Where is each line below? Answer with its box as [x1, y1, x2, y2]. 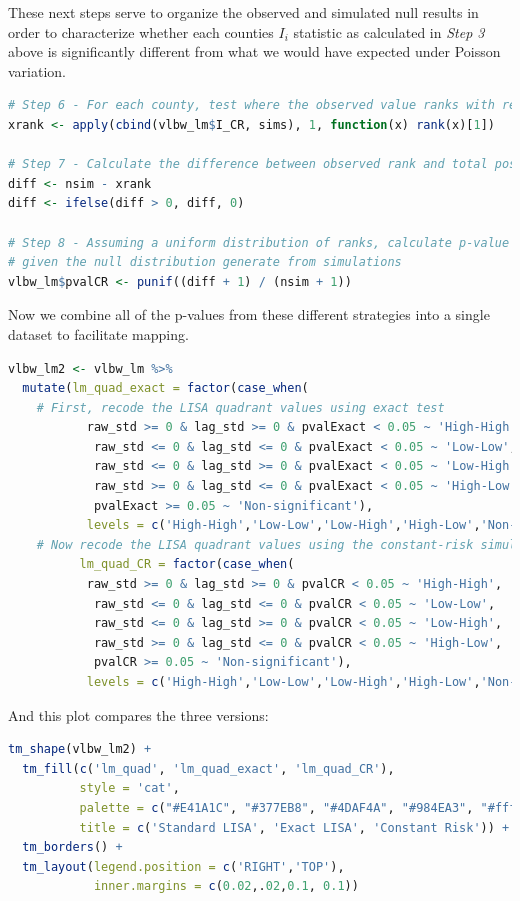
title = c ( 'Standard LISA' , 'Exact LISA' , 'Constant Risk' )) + [79, 820, 510, 835]
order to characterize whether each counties [8, 21, 274, 42]
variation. [8, 60, 67, 81]
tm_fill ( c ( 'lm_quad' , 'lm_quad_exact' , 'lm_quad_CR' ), [22, 761, 395, 776]
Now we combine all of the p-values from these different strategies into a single [8, 304, 490, 325]
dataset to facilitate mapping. [8, 323, 189, 344]
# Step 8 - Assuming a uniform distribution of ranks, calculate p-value [8, 235, 510, 250]
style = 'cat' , [79, 781, 180, 796]
